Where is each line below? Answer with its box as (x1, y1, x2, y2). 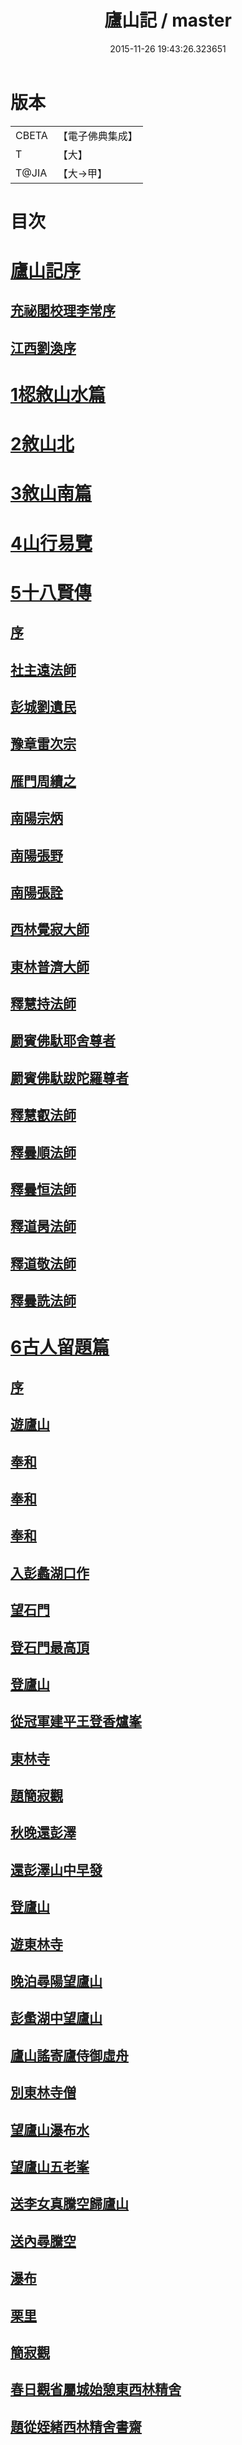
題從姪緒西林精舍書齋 (10, 2418, 142, 2435)
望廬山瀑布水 (10, 2121, 90, 2138)
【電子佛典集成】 (57, 129, 138, 143)
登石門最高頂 (10, 1639, 90, 1656)
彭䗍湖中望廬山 (10, 2010, 103, 2027)
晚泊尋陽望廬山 (10, 1973, 103, 1990)
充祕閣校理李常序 (10, 302, 116, 320)
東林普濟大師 (10, 958, 90, 975)
